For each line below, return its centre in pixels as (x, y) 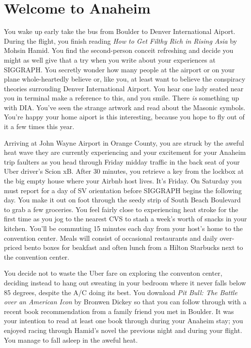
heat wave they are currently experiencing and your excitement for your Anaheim (125, 152)
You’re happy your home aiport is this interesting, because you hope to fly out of (124, 117)
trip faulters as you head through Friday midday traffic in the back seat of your (122, 161)
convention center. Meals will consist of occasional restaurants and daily (111, 238)
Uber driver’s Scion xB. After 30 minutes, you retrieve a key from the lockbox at (124, 171)
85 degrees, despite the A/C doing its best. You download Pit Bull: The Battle (121, 292)
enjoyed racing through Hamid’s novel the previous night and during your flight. (123, 330)
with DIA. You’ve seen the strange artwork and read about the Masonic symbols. (125, 107)
